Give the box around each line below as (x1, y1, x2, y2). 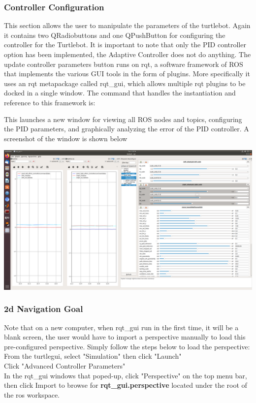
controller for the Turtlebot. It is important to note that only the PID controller (4, 39, 246, 50)
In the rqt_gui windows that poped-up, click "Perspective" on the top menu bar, (4, 370, 247, 380)
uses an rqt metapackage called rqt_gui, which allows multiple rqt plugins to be (4, 78, 246, 88)
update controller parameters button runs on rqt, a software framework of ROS (4, 59, 243, 69)
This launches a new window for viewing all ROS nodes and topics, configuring (4, 114, 242, 124)
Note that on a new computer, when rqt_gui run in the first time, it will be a (4, 322, 239, 332)
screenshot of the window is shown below (4, 133, 128, 143)
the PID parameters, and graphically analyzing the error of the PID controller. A (4, 124, 249, 134)
